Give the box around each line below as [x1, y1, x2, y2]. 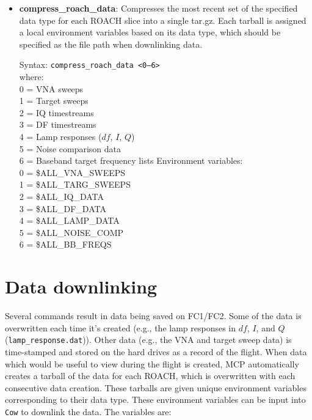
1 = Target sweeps [19, 94, 89, 107]
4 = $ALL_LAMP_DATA [19, 214, 120, 227]
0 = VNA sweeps [19, 82, 84, 95]
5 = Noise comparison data [19, 142, 122, 155]
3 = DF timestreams [19, 118, 96, 131]
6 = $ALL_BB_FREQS [19, 238, 112, 251]
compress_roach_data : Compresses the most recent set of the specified [19, 2, 298, 14]
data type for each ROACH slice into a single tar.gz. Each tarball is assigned [19, 13, 307, 26]
